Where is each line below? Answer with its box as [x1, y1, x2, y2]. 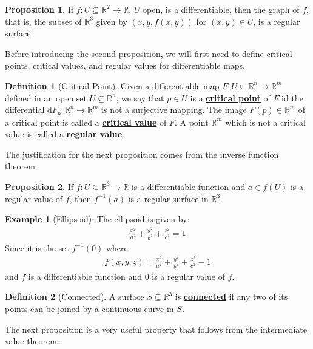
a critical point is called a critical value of [5, 115, 167, 128]
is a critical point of [190, 91, 271, 104]
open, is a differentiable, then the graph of [143, 3, 300, 15]
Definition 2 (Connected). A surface [5, 290, 144, 303]
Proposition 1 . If [5, 3, 73, 15]
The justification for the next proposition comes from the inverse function [5, 147, 279, 160]
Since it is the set [5, 241, 69, 254]
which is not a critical [225, 115, 306, 128]
